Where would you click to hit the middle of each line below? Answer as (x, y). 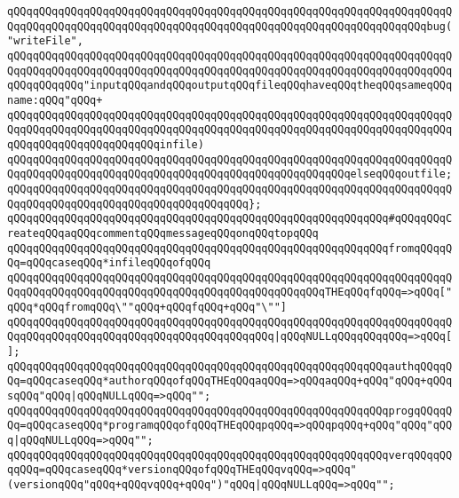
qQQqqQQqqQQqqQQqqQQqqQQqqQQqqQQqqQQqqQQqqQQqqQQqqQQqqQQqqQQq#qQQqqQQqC (230, 219)
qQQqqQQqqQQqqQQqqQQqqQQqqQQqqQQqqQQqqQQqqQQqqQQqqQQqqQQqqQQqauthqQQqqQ (230, 366)
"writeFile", (45, 41)
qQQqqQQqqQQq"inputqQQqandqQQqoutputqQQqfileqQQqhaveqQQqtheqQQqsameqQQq (230, 86)
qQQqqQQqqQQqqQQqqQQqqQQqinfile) (106, 144)
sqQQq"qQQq (39, 396)
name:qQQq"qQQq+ (55, 100)
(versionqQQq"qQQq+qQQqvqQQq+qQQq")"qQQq (131, 485)
